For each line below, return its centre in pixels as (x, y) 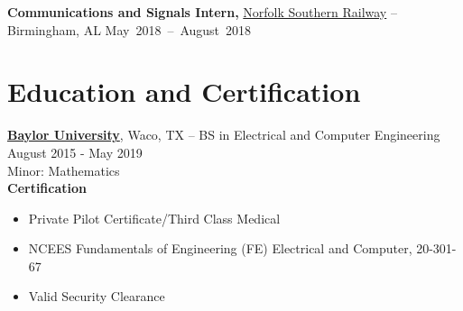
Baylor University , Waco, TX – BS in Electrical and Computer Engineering (224, 135)
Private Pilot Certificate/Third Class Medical (154, 218)
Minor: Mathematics (64, 170)
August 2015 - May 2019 (75, 152)
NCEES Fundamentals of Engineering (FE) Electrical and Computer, (220, 248)
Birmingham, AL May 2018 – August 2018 (130, 29)
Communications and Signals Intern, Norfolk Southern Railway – (202, 12)
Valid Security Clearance (97, 296)
